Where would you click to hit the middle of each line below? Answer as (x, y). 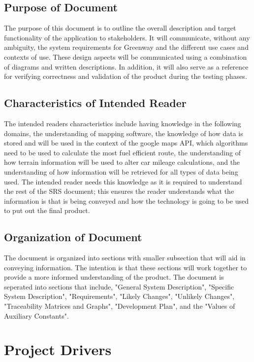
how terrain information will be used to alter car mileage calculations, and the (122, 162)
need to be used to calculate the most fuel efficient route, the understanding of (122, 152)
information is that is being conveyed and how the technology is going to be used (126, 200)
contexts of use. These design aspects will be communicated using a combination (126, 56)
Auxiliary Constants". (36, 315)
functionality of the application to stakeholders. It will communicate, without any (127, 37)
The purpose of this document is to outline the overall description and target (120, 28)
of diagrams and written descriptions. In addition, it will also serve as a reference (126, 66)
